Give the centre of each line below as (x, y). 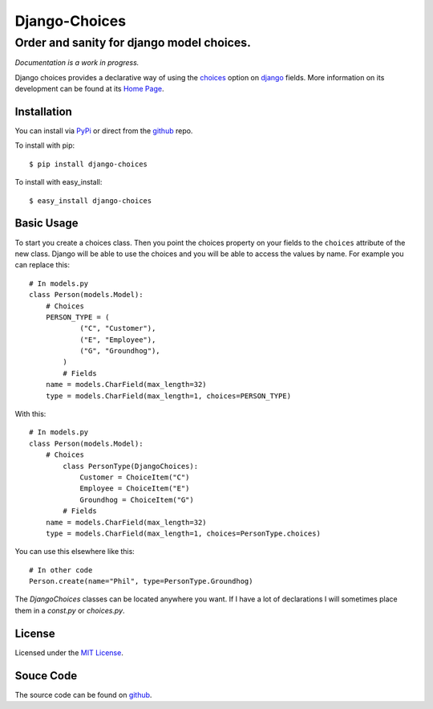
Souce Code (46, 676)
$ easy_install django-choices (91, 200)
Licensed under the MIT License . (69, 652)
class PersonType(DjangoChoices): (131, 466)
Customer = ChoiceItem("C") (135, 477)
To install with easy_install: (59, 182)
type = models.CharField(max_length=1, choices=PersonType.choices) (183, 533)
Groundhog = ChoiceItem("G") (137, 499)
